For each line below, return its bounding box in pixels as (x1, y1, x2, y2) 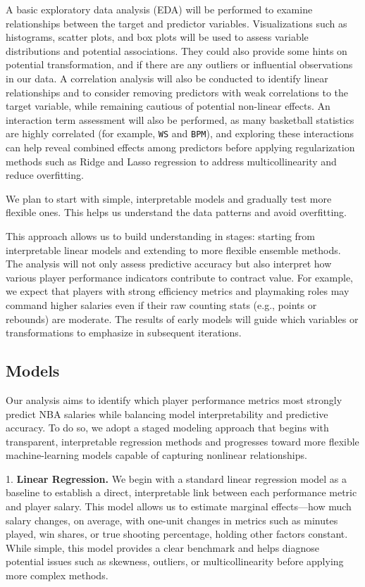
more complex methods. (6, 568, 109, 583)
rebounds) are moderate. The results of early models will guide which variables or (6, 311, 359, 326)
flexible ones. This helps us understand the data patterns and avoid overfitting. (6, 205, 347, 220)
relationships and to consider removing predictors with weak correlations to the (6, 84, 348, 99)
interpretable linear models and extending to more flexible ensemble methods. (6, 242, 341, 257)
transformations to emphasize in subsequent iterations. (6, 325, 242, 340)
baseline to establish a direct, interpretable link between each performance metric (6, 485, 357, 500)
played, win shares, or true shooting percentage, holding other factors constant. (6, 526, 348, 541)
